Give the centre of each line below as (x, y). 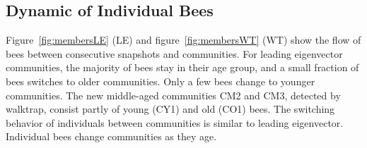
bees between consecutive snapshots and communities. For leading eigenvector (174, 53)
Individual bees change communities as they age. (111, 136)
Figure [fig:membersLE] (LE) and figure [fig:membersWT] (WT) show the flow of (183, 40)
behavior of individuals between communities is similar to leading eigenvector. (175, 122)
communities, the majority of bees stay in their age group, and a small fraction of (182, 67)
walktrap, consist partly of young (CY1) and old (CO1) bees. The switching (170, 109)
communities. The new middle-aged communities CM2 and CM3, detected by (173, 95)
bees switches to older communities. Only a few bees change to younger (161, 81)
